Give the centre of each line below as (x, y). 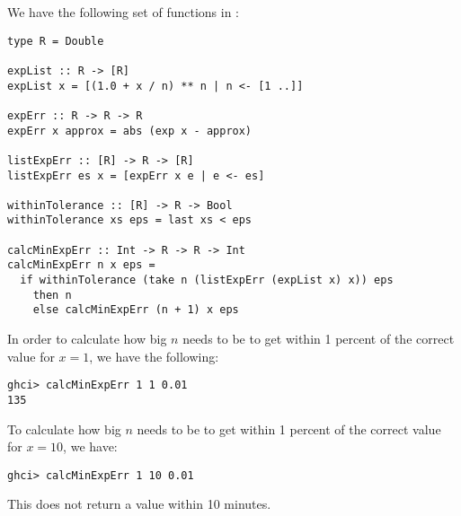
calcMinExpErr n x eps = (81, 265)
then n (52, 295)
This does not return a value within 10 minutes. (139, 504)
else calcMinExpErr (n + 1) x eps (136, 310)
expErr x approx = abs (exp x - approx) (130, 131)
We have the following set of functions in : (123, 12)
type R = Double (56, 41)
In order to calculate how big (87, 339)
